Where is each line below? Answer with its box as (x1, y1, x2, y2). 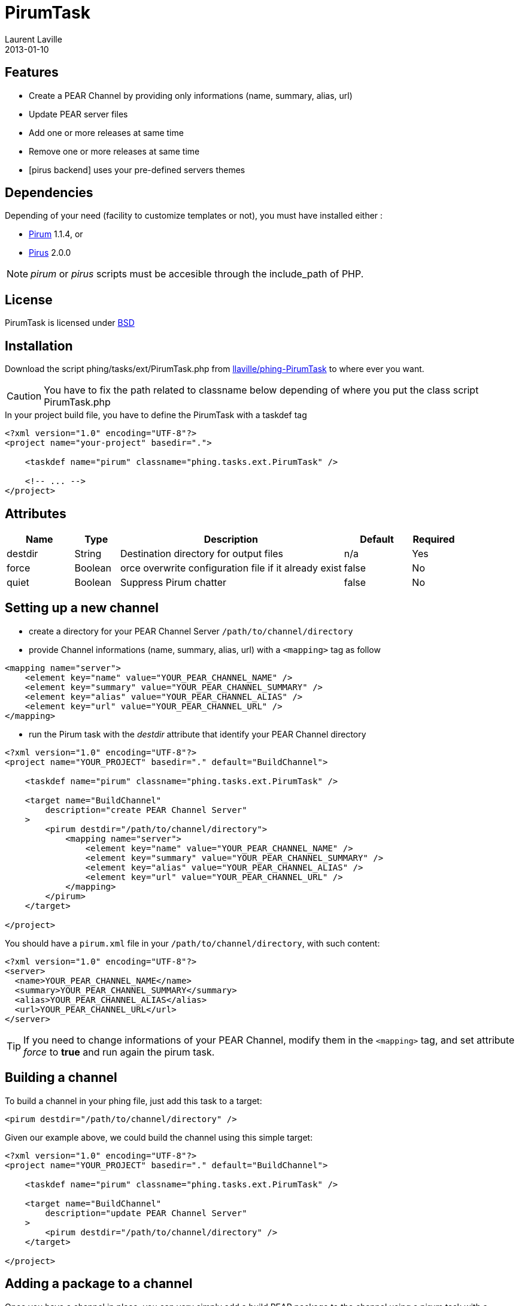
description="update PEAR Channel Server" (45, 1208, 247, 1218)
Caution (7, 390, 42, 403)
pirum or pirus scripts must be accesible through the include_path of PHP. (31, 268, 364, 280)
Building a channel (5, 1070, 117, 1086)
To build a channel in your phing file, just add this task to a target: (5, 1095, 262, 1106)
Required (412, 533, 455, 545)
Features (5, 65, 59, 80)
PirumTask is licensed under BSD (5, 318, 135, 328)
